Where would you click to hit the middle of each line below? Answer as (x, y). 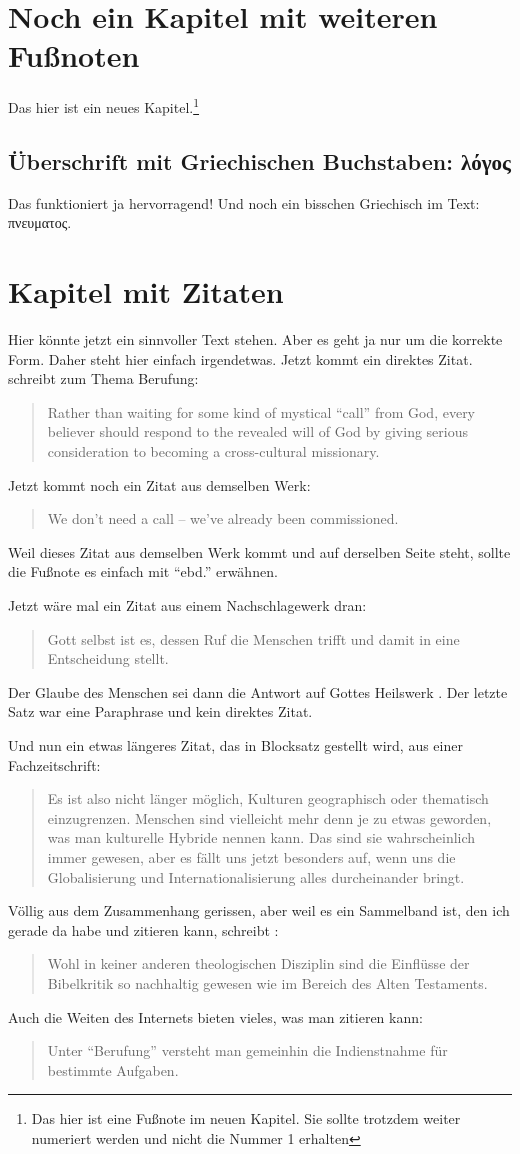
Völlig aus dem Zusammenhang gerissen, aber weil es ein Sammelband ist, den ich (259, 910)
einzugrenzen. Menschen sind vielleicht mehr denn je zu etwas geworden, (269, 817)
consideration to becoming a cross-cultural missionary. (213, 451)
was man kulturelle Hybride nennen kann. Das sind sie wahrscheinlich (261, 837)
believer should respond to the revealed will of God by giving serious (257, 431)
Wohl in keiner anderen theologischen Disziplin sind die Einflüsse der (258, 963)
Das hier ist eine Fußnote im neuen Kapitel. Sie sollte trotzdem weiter (246, 1118)
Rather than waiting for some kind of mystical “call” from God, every (261, 411)
